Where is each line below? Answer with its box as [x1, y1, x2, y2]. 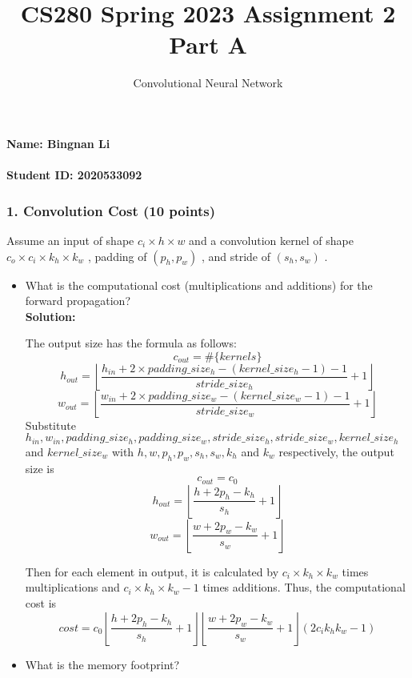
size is [25, 459, 54, 476]
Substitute [25, 416, 76, 433]
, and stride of [201, 247, 270, 264]
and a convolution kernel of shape [189, 231, 354, 248]
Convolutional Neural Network [133, 74, 283, 91]
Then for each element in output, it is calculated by [25, 563, 279, 580]
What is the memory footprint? [25, 656, 180, 672]
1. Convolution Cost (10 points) [6, 200, 215, 220]
